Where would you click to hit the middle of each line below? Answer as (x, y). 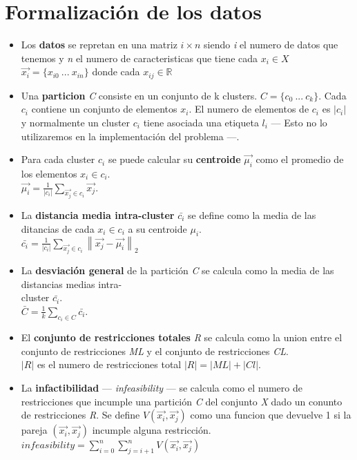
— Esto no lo (299, 122)
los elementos (49, 173)
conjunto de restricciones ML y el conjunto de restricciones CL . (155, 351)
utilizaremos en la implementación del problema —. (130, 136)
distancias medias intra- (71, 284)
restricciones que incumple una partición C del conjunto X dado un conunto (182, 401)
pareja (34, 430)
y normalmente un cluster (76, 122)
